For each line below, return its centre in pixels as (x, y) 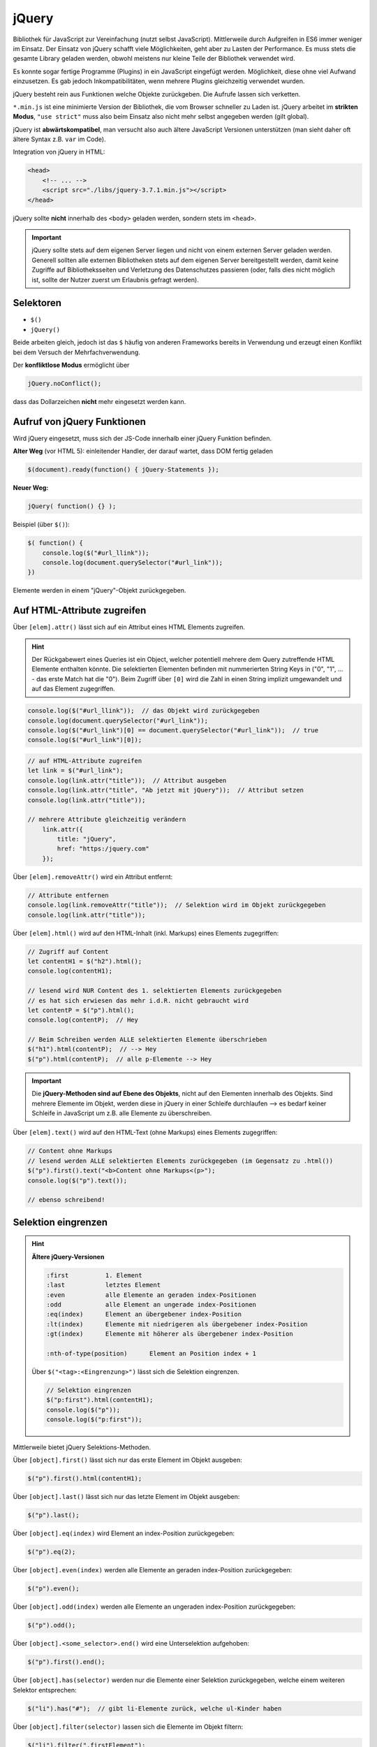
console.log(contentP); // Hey (83, 1020)
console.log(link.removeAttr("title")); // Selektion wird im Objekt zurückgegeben (177, 905)
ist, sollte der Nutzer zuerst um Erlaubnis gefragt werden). (115, 280)
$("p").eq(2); (52, 1552)
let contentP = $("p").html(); (81, 1010)
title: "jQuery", (87, 839)
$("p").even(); (53, 1589)
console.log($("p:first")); (94, 1420)
